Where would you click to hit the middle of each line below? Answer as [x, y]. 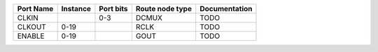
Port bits [114, 9]
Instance [76, 9]
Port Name [35, 9]
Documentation [226, 9]
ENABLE [31, 36]
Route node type [164, 9]
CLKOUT [32, 27]
